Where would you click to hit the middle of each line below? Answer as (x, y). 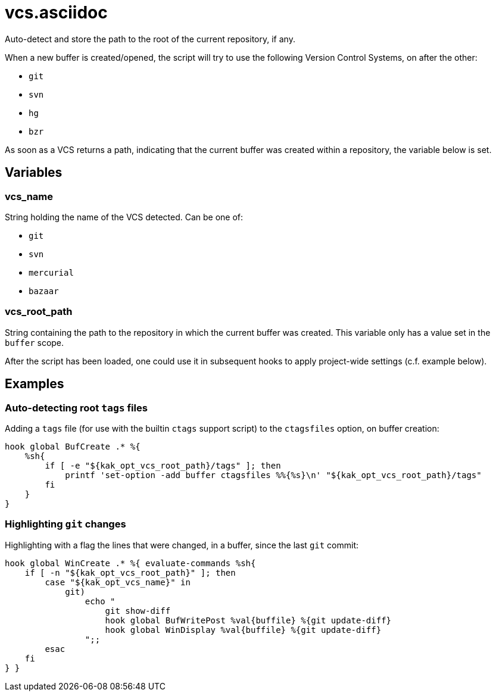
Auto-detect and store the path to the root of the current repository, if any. (150, 39)
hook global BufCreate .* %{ (73, 446)
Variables (34, 173)
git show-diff (138, 611)
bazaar (44, 291)
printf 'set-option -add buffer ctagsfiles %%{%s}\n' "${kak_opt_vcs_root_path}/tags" (273, 475)
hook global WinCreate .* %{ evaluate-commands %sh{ (130, 563)
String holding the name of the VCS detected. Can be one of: (124, 217)
